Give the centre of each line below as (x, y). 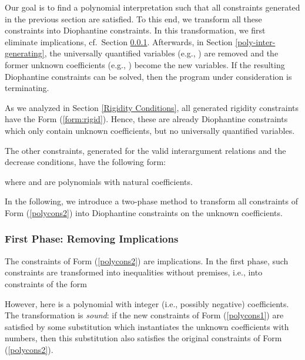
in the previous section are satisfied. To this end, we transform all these (133, 18)
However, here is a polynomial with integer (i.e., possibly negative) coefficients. (147, 303)
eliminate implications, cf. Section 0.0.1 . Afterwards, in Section (119, 41)
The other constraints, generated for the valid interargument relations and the (145, 150)
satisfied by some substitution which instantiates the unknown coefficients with (147, 326)
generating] (25, 53)
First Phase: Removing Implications (92, 239)
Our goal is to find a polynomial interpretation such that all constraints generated (152, 7)
